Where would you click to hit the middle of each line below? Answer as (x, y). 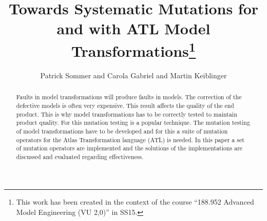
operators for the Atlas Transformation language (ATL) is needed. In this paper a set (130, 139)
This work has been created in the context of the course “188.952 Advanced (135, 202)
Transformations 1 (133, 49)
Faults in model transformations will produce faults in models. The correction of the (129, 97)
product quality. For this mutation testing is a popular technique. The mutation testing (133, 123)
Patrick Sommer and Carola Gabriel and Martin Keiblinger (133, 75)
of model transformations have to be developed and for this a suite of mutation (122, 131)
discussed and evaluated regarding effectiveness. (80, 156)
